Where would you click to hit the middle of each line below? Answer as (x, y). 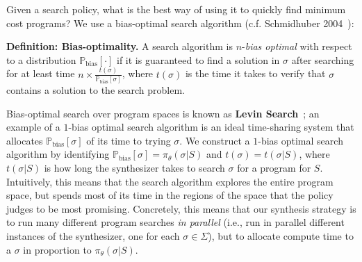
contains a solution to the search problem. (96, 90)
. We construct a (215, 140)
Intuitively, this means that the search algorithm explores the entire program (170, 181)
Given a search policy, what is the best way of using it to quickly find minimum (176, 9)
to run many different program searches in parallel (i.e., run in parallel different (175, 222)
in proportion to (57, 249)
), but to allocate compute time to (281, 235)
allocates (25, 140)
